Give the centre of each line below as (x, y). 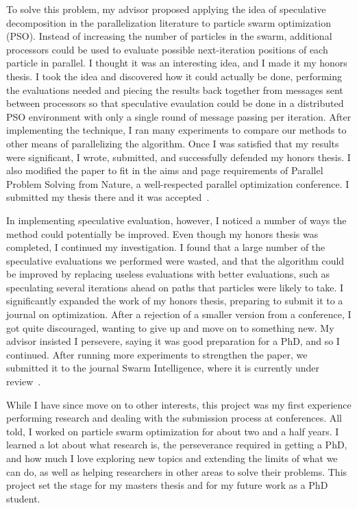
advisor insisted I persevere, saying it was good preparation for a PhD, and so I (173, 341)
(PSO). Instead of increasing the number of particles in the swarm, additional (169, 36)
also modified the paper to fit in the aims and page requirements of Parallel (165, 170)
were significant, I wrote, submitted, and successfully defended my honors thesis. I (178, 157)
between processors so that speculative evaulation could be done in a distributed (175, 103)
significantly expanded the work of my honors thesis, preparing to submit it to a (175, 301)
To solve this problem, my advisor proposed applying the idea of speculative (166, 9)
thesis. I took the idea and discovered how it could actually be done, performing (174, 76)
